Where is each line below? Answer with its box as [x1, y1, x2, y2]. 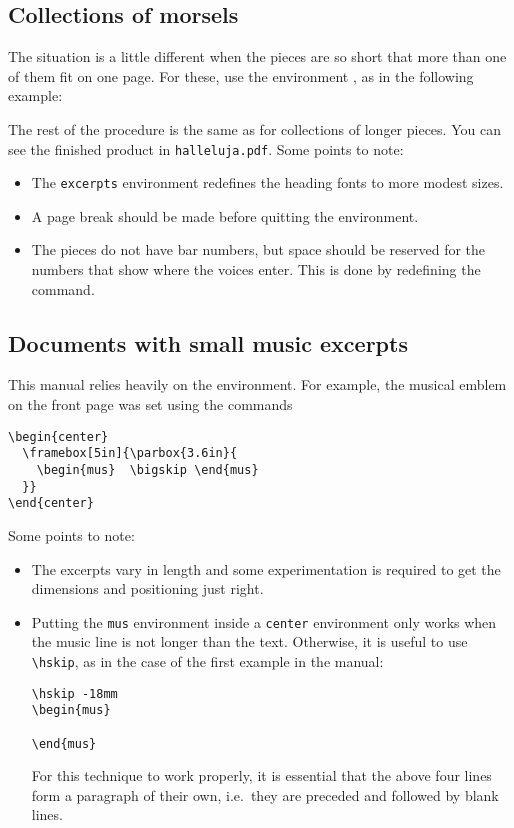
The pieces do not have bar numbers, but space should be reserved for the [31, 239, 486, 260]
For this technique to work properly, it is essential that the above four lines [31, 765, 492, 786]
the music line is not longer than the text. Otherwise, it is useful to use [31, 631, 468, 652]
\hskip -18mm [31, 686, 118, 701]
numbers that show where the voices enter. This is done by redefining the [31, 259, 481, 280]
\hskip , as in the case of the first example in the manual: [31, 650, 384, 671]
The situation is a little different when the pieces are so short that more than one [8, 46, 507, 67]
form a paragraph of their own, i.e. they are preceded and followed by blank [31, 784, 499, 805]
